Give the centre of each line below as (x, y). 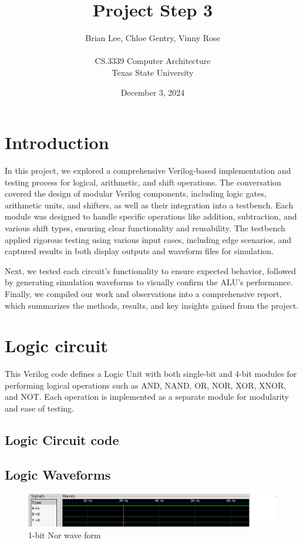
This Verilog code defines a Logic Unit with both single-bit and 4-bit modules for (151, 374)
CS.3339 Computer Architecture (153, 61)
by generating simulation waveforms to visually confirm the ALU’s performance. (149, 282)
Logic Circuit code (62, 440)
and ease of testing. (39, 408)
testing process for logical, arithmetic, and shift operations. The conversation (143, 182)
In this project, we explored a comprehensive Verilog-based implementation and (148, 171)
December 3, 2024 (153, 92)
